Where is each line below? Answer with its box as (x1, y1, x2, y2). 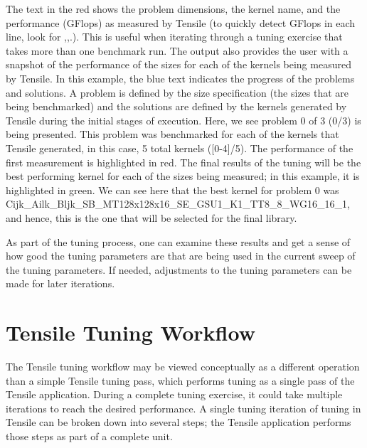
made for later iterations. (6, 276, 115, 291)
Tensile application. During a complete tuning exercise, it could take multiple (6, 387, 343, 402)
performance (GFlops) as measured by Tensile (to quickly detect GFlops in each (6, 15, 356, 30)
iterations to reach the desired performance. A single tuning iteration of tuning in (6, 400, 361, 415)
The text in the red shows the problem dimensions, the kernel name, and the (6, 1, 341, 16)
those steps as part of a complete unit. (6, 428, 173, 443)
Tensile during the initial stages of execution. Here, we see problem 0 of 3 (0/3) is (6, 112, 361, 127)
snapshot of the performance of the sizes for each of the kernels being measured (6, 57, 351, 72)
